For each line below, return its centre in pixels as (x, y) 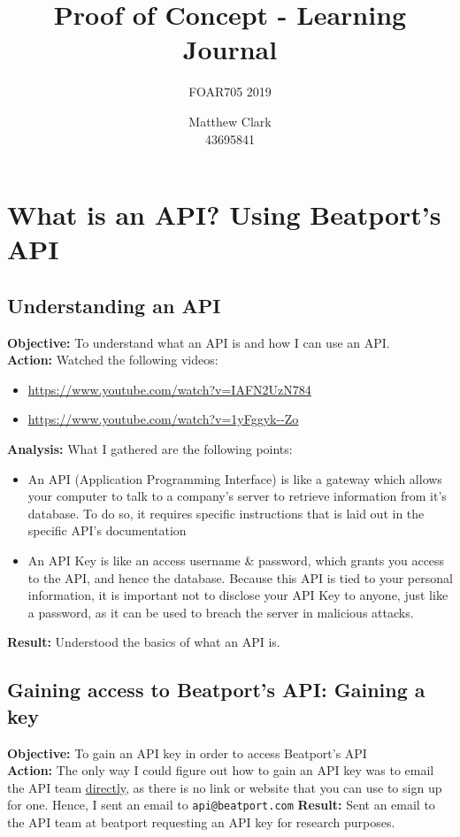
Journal (230, 49)
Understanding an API (114, 305)
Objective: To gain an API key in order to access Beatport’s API (187, 753)
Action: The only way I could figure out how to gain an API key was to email (221, 770)
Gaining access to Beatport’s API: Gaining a (216, 690)
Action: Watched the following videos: (113, 360)
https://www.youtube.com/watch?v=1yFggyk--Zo (163, 419)
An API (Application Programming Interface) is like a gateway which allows (235, 478)
